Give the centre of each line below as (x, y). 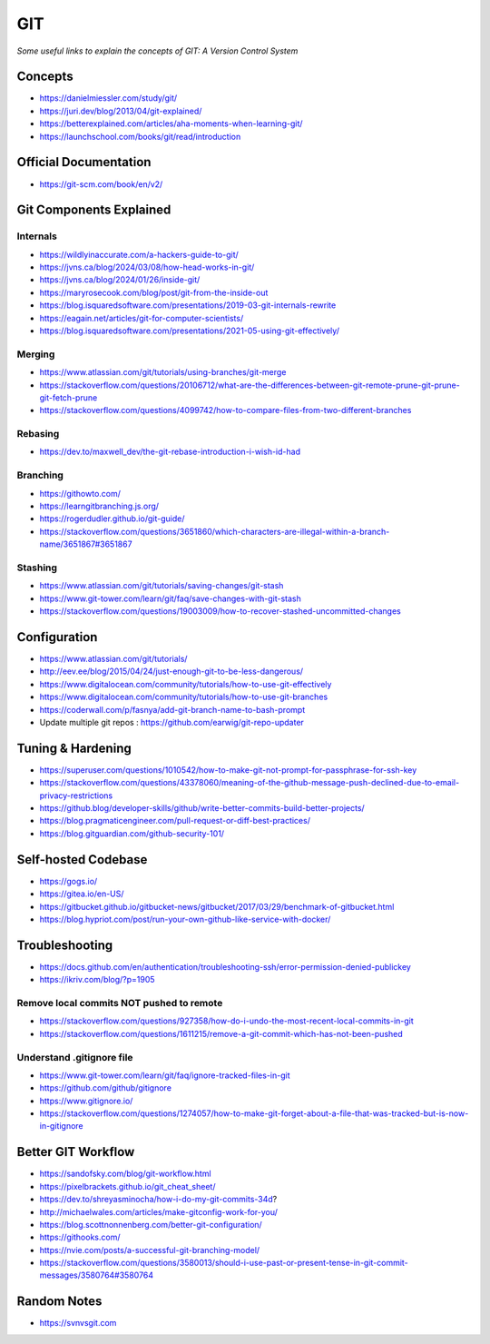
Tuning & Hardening (74, 748)
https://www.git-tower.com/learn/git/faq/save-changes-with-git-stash (170, 598)
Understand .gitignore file (75, 1057)
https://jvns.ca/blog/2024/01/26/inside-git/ (120, 280)
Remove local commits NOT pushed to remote (120, 1003)
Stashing (37, 568)
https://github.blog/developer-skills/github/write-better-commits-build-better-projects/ (202, 808)
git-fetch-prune (69, 397)
